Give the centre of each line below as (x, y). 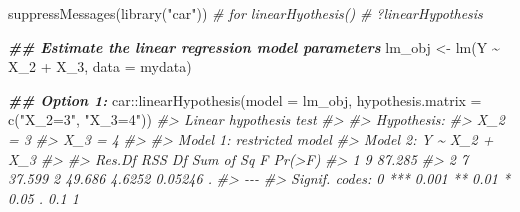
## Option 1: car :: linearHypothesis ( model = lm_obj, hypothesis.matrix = (245, 99)
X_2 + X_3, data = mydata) (100, 66)
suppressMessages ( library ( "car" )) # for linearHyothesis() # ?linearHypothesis (245, 13)
